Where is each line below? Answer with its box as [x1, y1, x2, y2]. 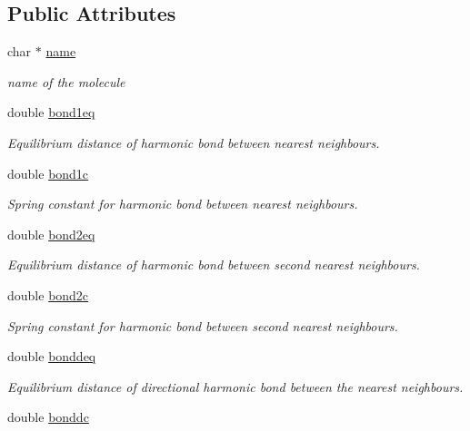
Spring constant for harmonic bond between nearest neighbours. [7, 194, 358, 213]
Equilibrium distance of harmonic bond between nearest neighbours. [7, 132, 380, 152]
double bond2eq [7, 224, 95, 243]
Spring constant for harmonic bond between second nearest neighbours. [7, 316, 398, 335]
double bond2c [7, 285, 89, 304]
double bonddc [7, 407, 89, 426]
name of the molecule [7, 72, 125, 91]
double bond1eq [7, 103, 95, 122]
